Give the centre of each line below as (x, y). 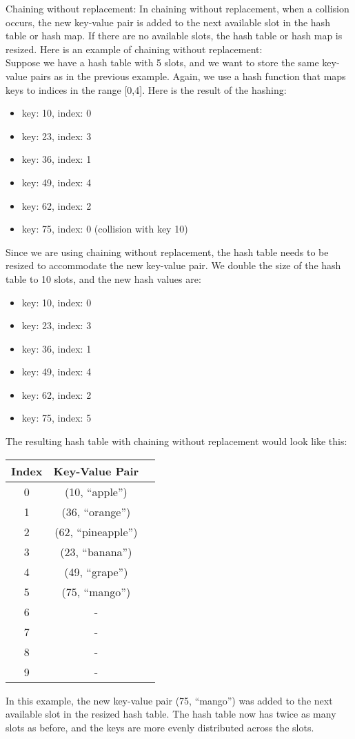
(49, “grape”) (96, 571)
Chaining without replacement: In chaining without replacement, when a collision (177, 8)
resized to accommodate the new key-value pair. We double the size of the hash (173, 265)
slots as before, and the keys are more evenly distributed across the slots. (160, 727)
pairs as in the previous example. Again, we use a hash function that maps (188, 76)
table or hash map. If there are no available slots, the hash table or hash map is (174, 36)
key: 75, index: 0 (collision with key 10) (105, 229)
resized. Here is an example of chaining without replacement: (134, 49)
